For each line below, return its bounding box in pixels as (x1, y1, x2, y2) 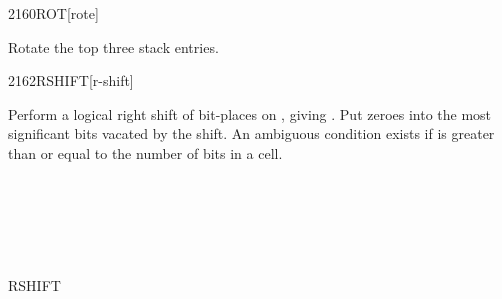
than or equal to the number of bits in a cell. (8, 142, 283, 163)
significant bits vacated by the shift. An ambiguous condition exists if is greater (8, 123, 495, 144)
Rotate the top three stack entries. (8, 36, 219, 57)
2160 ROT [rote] (8, 3, 99, 23)
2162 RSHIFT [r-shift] (8, 70, 134, 91)
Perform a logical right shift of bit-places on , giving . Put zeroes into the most (8, 103, 492, 124)
